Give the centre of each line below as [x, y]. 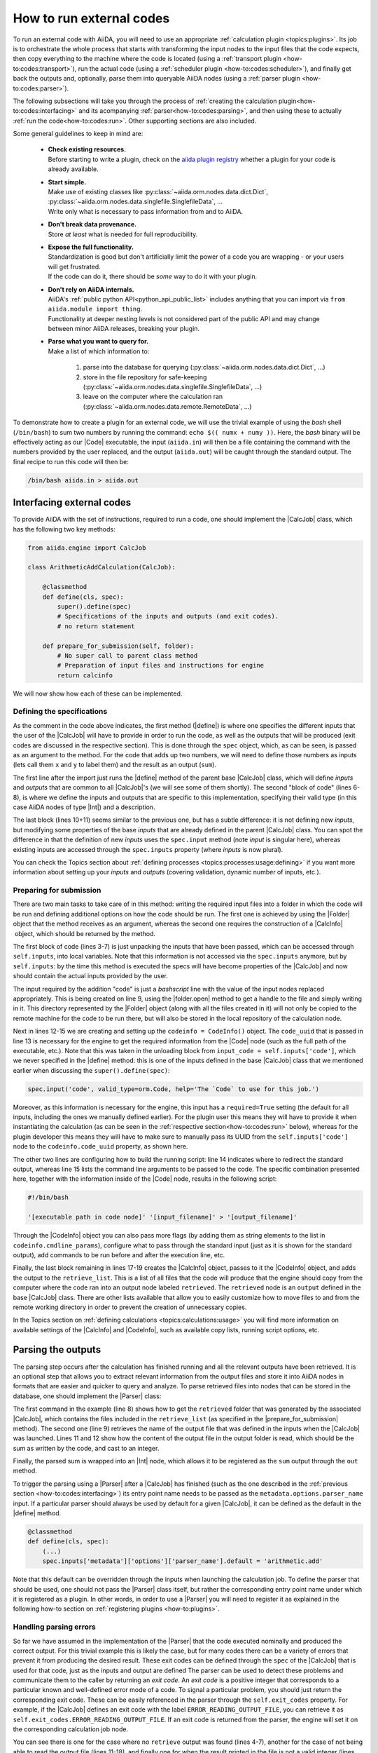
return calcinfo [85, 675]
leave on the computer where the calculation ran [153, 397]
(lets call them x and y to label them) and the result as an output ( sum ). [115, 765]
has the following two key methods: [64, 529]
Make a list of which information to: [99, 351]
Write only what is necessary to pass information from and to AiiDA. [146, 211]
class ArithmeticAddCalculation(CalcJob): [101, 567]
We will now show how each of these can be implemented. [98, 693]
